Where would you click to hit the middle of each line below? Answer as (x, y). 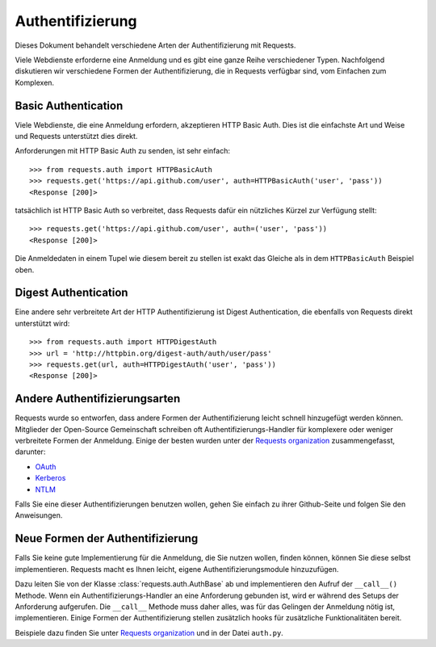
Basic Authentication (69, 105)
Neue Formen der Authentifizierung (107, 538)
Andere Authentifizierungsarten (98, 399)
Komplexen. (35, 82)
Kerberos (50, 478)
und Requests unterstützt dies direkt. (76, 137)
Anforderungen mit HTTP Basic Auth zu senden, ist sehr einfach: (122, 151)
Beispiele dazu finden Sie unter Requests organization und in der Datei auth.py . (149, 632)
